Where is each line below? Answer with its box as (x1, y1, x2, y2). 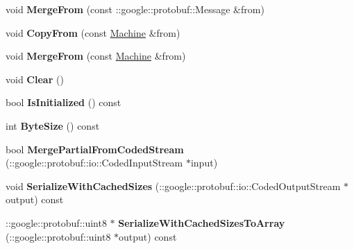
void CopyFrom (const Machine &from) (6, 25, 180, 40)
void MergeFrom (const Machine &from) (6, 49, 186, 63)
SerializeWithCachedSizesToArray (118, 215, 285, 230)
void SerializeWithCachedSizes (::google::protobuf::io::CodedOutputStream (6, 178, 341, 193)
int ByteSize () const (6, 118, 100, 132)
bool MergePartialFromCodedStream (6, 141, 184, 156)
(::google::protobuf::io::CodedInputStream (6, 155, 183, 170)
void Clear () (6, 71, 64, 86)
